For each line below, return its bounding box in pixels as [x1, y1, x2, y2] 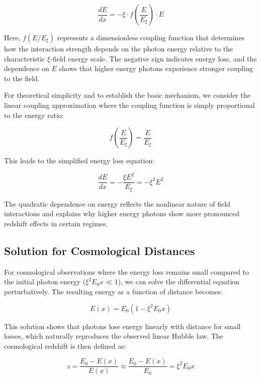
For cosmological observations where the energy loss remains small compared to [4, 266, 249, 277]
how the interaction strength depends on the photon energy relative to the [4, 43, 233, 53]
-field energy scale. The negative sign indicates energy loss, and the [50, 53, 257, 64]
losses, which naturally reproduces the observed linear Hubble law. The [4, 331, 223, 341]
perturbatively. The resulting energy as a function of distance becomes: [4, 286, 223, 296]
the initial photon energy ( [4, 276, 86, 287]
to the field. [4, 73, 40, 83]
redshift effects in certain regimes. [4, 218, 108, 228]
